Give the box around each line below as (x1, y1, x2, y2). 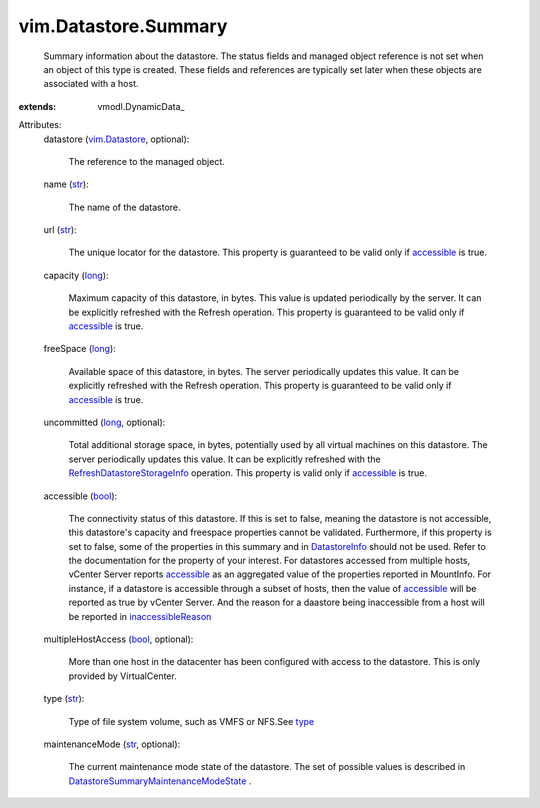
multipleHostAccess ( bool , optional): (43, 633, 194, 645)
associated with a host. (43, 78, 139, 90)
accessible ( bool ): (43, 490, 118, 502)
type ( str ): (43, 693, 85, 705)
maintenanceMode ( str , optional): (43, 738, 181, 750)
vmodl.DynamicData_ (97, 100, 185, 112)
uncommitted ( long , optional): (43, 416, 166, 428)
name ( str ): (43, 178, 89, 190)
